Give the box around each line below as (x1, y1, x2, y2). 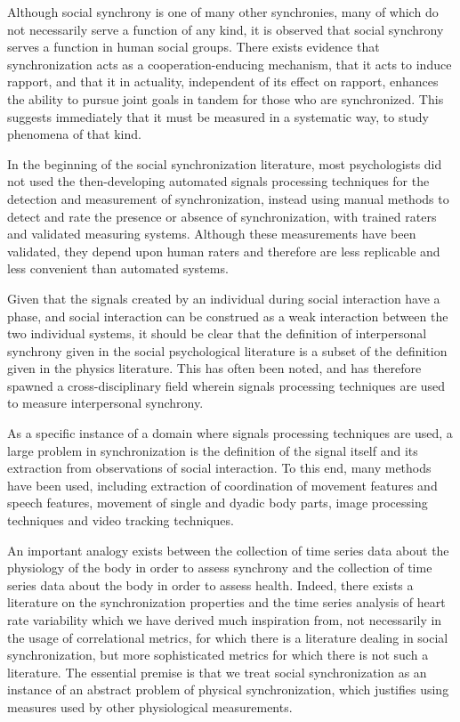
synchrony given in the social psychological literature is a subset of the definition (7, 341, 448, 360)
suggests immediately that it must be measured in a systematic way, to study (7, 107, 429, 126)
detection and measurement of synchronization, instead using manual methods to (7, 189, 449, 207)
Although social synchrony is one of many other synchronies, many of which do (7, 3, 439, 20)
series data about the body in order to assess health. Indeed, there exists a (7, 575, 414, 594)
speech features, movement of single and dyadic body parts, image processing (7, 493, 428, 512)
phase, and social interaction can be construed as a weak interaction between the (7, 306, 448, 325)
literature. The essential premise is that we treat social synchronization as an (7, 662, 427, 681)
